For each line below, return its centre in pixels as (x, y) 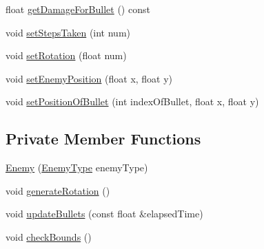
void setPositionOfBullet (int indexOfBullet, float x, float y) (132, 101)
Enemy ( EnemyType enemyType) (77, 167)
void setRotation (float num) (66, 55)
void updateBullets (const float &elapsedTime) (104, 214)
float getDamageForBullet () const (78, 9)
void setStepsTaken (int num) (68, 32)
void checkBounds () (49, 236)
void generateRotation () (58, 190)
